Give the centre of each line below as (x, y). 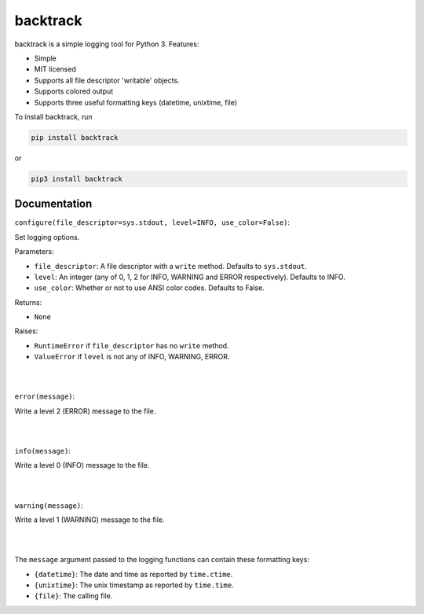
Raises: (26, 331)
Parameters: (34, 252)
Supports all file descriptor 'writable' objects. (107, 80)
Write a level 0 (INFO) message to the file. (82, 465)
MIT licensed (55, 69)
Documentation (53, 204)
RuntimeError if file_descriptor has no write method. (132, 345)
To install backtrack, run (53, 116)
